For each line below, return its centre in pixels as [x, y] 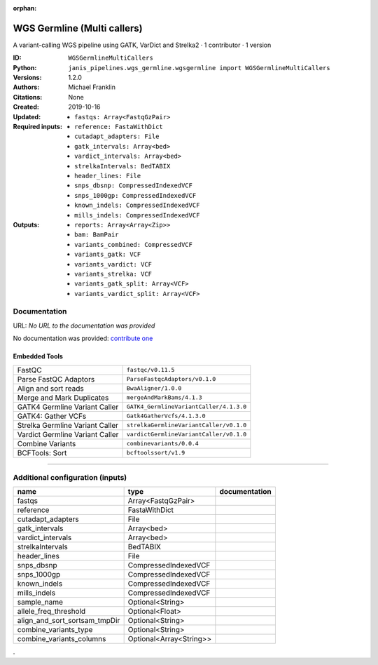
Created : [26, 107]
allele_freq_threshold [51, 612]
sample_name [40, 602]
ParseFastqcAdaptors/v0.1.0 [171, 379]
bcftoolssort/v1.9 [156, 453]
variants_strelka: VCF [113, 274]
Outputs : [26, 224]
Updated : [27, 116]
